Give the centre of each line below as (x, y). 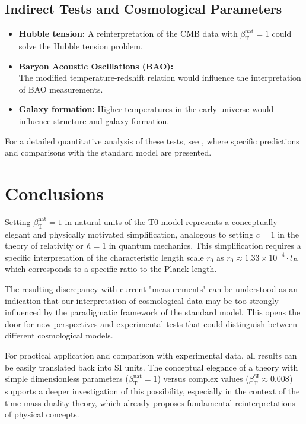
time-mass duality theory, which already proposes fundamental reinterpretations (150, 402)
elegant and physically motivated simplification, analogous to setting (129, 234)
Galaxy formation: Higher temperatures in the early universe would (146, 109)
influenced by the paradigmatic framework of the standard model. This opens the (153, 312)
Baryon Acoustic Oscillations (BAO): (96, 66)
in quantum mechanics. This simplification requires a (205, 246)
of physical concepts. (42, 414)
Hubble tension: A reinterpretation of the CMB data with (128, 34)
